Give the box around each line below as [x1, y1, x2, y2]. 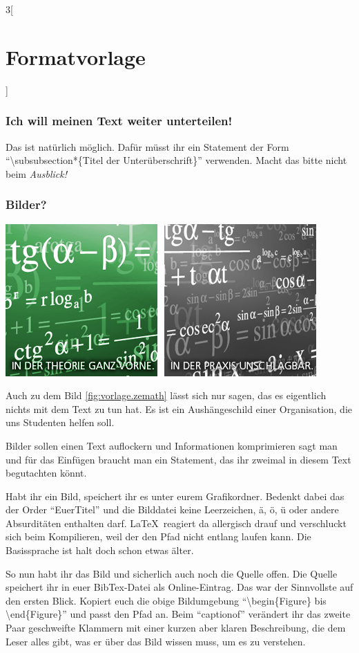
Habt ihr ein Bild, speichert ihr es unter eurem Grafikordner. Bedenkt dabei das [6, 488, 345, 503]
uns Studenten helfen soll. [6, 415, 115, 430]
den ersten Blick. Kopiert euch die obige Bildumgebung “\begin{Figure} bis [6, 593, 327, 607]
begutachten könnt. [6, 466, 87, 480]
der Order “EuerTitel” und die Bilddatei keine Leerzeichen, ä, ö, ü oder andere [6, 502, 339, 517]
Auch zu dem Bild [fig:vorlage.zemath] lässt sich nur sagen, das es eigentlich [6, 388, 327, 403]
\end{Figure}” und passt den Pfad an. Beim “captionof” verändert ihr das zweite [6, 607, 351, 621]
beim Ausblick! [6, 166, 68, 181]
